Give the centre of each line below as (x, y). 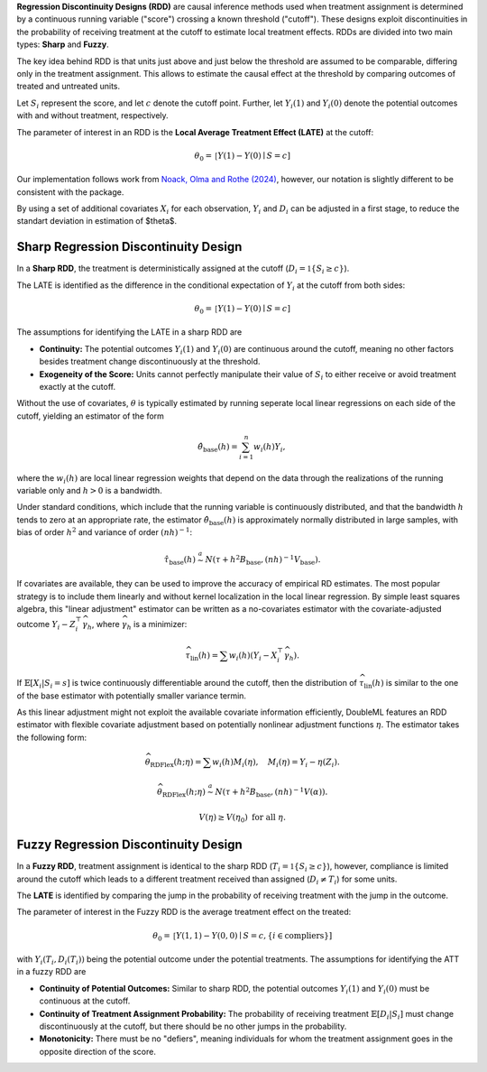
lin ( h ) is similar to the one (411, 684)
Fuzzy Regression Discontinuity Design (129, 845)
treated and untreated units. (69, 87)
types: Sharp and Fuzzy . (63, 44)
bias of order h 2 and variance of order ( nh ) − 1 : (105, 532)
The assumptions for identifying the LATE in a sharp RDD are (129, 332)
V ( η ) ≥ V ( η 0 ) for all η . (242, 818)
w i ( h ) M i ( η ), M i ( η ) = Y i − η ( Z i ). (276, 762)
